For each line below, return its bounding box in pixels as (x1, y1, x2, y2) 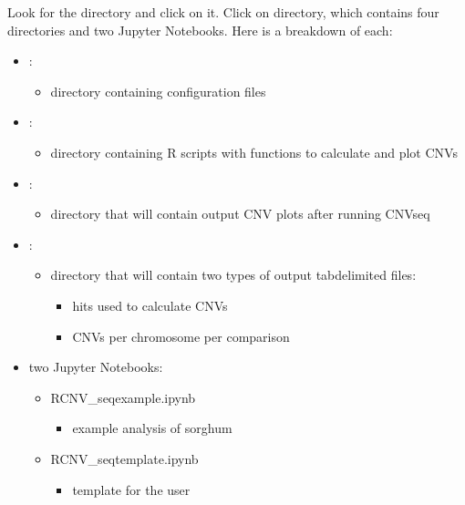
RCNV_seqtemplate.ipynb (50, 448, 199, 468)
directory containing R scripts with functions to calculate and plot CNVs (50, 142, 458, 161)
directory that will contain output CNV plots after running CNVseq (50, 204, 430, 223)
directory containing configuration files (50, 81, 266, 100)
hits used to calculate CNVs (72, 295, 228, 314)
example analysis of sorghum (72, 418, 232, 438)
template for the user (72, 479, 191, 499)
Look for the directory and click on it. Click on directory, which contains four (7, 3, 439, 21)
